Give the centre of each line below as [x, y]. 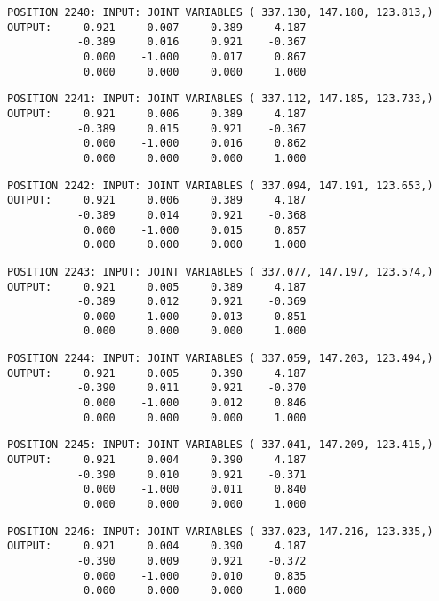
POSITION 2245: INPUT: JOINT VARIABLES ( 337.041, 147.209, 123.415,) [220, 445]
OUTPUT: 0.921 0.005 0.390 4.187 [157, 373]
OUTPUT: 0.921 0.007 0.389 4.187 [157, 27]
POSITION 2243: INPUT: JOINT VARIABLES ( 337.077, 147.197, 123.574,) [220, 272]
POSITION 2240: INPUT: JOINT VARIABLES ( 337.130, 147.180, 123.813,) [220, 12]
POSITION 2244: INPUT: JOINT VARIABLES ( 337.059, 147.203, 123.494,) [220, 359]
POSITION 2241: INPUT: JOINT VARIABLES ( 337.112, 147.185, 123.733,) [220, 99]
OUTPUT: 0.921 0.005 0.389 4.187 [157, 287]
